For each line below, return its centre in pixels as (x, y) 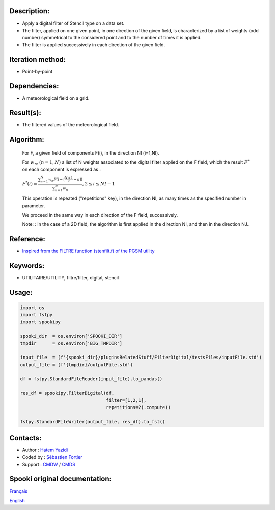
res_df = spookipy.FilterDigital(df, (67, 393)
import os (32, 308)
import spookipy (40, 322)
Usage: (21, 292)
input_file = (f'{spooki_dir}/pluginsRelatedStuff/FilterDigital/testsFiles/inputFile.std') (141, 358)
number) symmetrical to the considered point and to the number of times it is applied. (112, 38)
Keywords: (27, 265)
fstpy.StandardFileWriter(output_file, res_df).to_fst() (93, 422)
